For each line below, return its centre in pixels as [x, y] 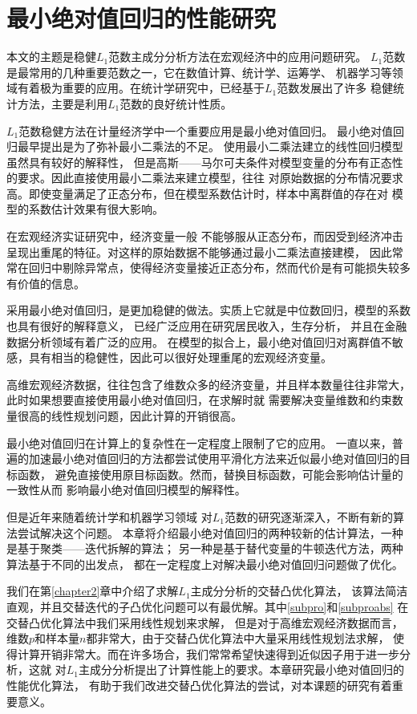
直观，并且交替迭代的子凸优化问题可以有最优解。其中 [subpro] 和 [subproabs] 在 [208, 606]
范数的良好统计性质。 [176, 103]
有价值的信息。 [46, 283]
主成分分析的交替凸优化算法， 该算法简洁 [299, 591]
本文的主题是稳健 [51, 57]
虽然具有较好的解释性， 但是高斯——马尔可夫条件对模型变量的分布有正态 [199, 162]
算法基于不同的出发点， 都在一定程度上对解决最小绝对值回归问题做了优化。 [205, 564]
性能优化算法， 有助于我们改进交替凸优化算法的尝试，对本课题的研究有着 [199, 685]
